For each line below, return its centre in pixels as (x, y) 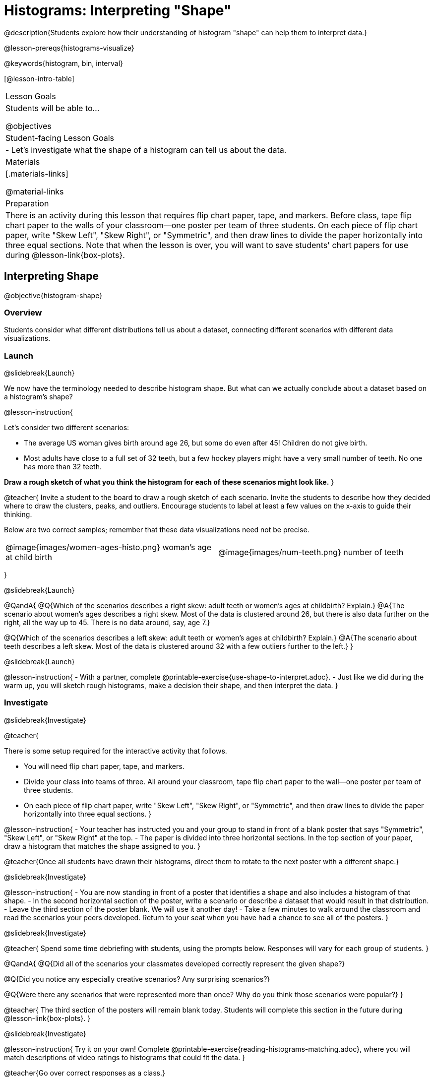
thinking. (18, 514)
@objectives (29, 126)
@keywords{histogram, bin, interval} (64, 63)
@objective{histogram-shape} (53, 295)
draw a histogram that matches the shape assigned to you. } (102, 846)
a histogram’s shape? (38, 397)
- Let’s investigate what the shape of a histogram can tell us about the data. (146, 150)
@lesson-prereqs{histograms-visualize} (69, 48)
